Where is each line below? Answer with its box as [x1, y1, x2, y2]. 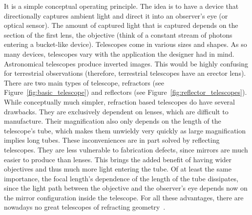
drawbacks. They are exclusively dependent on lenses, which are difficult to [4, 106, 229, 116]
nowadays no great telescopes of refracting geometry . [4, 202, 166, 212]
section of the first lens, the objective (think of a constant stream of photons [4, 29, 232, 40]
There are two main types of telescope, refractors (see [4, 77, 164, 87]
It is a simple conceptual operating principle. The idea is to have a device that [4, 1, 239, 11]
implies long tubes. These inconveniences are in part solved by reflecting [4, 135, 220, 145]
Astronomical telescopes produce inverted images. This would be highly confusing [4, 58, 248, 68]
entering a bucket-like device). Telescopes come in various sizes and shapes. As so [4, 39, 247, 49]
